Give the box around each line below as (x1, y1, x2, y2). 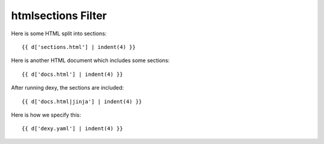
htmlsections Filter (11, 9, 107, 22)
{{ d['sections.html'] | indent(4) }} (22, 44, 136, 50)
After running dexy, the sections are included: (11, 84, 124, 91)
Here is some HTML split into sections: (11, 30, 107, 37)
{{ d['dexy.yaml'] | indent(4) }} (22, 125, 123, 132)
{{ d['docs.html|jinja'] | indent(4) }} (22, 98, 142, 105)
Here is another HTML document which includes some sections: (11, 57, 170, 64)
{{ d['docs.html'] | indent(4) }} (22, 71, 123, 78)
